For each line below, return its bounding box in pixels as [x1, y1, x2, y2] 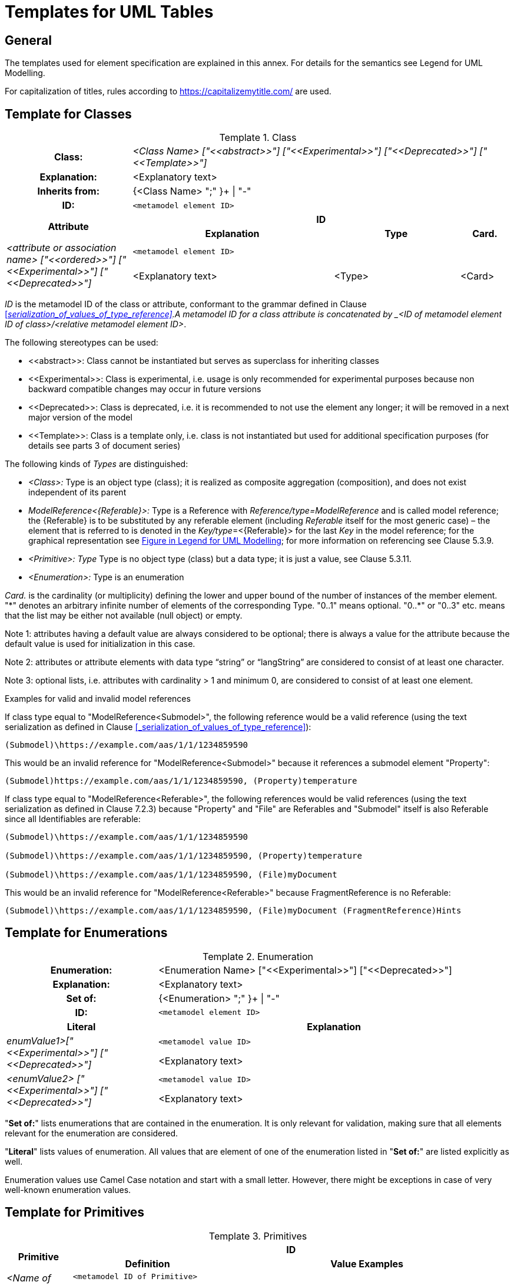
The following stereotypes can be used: [5, 337, 158, 348]
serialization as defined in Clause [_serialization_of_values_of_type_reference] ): [5, 722, 311, 732]
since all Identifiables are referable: [5, 814, 141, 824]
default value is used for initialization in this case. [5, 639, 195, 649]
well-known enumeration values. [5, 1184, 131, 1195]
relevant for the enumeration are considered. [5, 1128, 178, 1138]
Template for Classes [5, 106, 132, 121]
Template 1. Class [219, 132, 297, 144]
